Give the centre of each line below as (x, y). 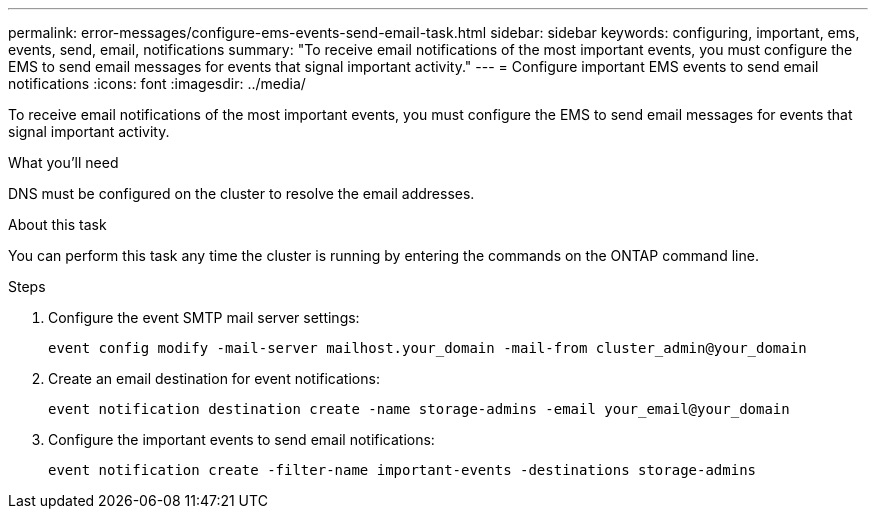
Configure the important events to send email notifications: (241, 439)
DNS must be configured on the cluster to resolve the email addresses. (241, 193)
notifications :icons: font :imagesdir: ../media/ (157, 83)
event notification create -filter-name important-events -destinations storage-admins (402, 470)
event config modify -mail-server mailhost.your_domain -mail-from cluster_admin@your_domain (427, 348)
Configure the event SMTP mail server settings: (204, 317)
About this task (57, 224)
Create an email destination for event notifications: (214, 378)
